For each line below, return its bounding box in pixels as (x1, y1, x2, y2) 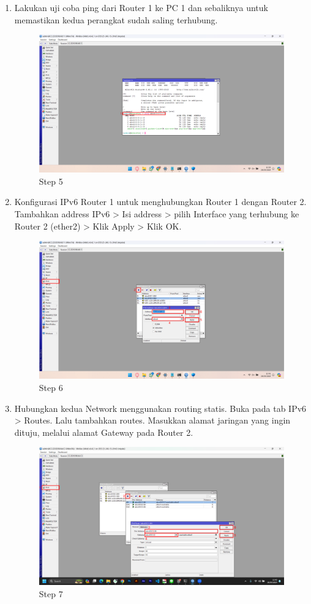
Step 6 (39, 381, 63, 393)
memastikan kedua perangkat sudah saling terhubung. (14, 13, 218, 26)
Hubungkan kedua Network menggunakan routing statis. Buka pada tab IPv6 (14, 401, 307, 414)
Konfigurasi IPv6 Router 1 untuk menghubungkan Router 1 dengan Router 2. (14, 195, 307, 208)
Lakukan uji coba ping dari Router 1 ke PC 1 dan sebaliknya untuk (14, 1, 268, 14)
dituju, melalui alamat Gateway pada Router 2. (14, 425, 193, 438)
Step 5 (39, 174, 63, 187)
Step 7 (39, 587, 63, 600)
